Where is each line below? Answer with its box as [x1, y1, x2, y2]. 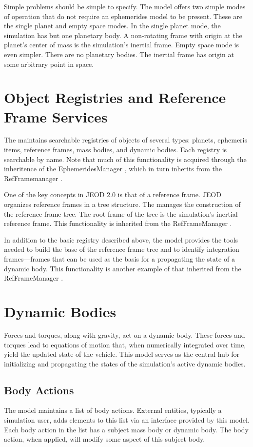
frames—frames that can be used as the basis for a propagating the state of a [4, 254, 235, 264]
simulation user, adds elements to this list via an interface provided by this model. [4, 415, 250, 425]
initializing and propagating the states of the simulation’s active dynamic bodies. [4, 358, 246, 368]
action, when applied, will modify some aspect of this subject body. [4, 434, 205, 444]
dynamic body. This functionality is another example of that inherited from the [4, 263, 241, 273]
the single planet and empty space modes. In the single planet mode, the [4, 20, 221, 31]
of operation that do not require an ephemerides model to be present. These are [4, 11, 242, 21]
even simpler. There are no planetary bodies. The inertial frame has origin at [4, 49, 234, 59]
